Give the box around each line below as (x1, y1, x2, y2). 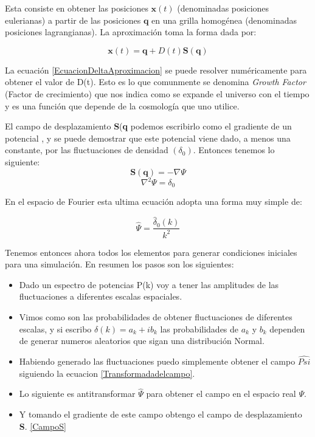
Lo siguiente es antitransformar (19, 387, 136, 400)
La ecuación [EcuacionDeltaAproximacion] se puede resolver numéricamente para (5, 63, 307, 76)
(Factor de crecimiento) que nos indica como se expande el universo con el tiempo (5, 87, 310, 100)
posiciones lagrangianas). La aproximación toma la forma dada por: (5, 26, 257, 38)
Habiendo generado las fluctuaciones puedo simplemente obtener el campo (19, 355, 296, 368)
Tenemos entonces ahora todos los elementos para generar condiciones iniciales (5, 246, 297, 258)
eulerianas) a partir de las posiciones (5, 13, 141, 26)
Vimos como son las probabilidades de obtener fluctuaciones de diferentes (19, 311, 292, 323)
